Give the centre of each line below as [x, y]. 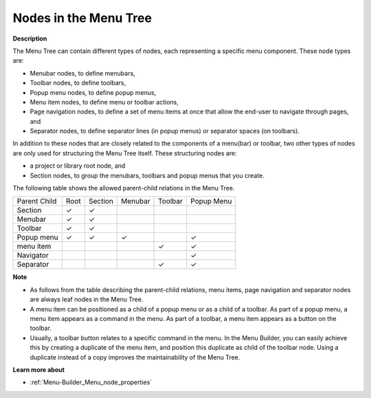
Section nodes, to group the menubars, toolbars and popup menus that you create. [147, 175]
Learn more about [39, 369]
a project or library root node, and [78, 166]
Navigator [33, 256]
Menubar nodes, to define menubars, [82, 73]
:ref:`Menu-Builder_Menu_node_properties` [91, 382]
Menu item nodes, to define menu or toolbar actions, [104, 102]
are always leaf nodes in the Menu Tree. [87, 300]
